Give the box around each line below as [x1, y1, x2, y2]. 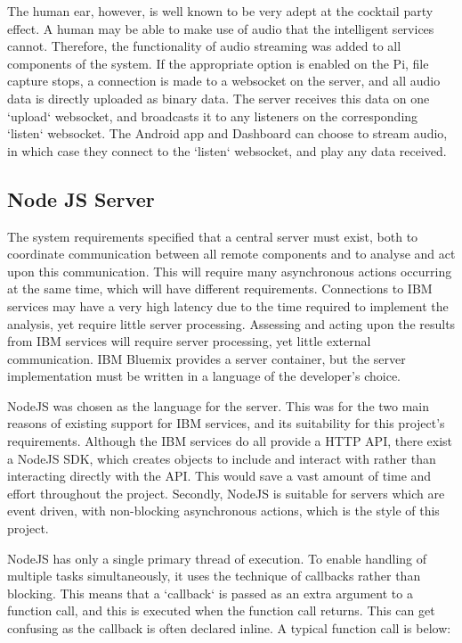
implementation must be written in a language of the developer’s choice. [7, 367, 401, 385]
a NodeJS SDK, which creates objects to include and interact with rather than [7, 449, 436, 467]
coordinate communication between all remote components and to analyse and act [7, 244, 456, 263]
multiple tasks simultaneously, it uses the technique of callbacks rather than [7, 566, 421, 585]
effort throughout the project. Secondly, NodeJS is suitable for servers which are [7, 483, 445, 502]
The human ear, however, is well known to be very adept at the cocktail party [7, 2, 434, 20]
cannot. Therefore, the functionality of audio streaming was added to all [7, 37, 401, 55]
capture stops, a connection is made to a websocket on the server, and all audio [7, 71, 441, 90]
